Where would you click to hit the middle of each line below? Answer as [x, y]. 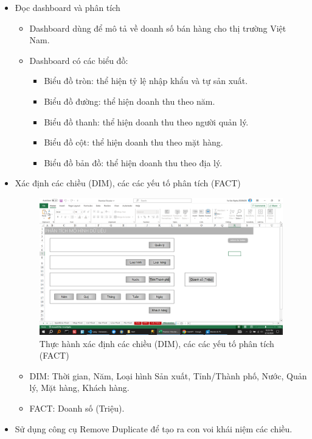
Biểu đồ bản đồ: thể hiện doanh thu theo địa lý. [133, 162]
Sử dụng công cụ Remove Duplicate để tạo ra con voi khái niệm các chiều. [154, 428]
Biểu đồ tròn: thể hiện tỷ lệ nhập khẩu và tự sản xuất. [146, 81]
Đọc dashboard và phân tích [68, 7]
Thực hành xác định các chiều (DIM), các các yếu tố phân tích [157, 343]
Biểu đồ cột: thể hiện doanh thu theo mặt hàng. [133, 142]
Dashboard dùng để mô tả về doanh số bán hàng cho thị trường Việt [158, 28]
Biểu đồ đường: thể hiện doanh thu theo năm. [130, 101]
